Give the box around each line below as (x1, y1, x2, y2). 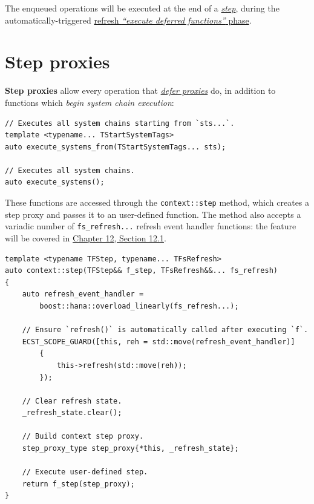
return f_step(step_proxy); (22, 479, 135, 488)
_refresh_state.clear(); (22, 408, 122, 417)
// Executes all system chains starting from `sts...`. (5, 119, 235, 128)
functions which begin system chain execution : (5, 96, 174, 108)
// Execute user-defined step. (22, 468, 148, 477)
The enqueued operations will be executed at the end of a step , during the (5, 2, 280, 14)
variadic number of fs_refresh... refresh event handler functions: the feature (5, 220, 296, 232)
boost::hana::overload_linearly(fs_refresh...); (39, 301, 239, 310)
